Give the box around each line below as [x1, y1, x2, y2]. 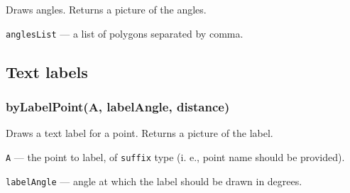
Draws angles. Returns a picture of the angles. [6, 2, 207, 16]
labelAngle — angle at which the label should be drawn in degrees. [6, 173, 302, 188]
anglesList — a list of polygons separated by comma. [6, 26, 244, 40]
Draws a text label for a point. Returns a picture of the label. [6, 126, 273, 140]
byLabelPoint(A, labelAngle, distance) [6, 97, 230, 115]
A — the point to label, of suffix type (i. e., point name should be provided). [6, 149, 345, 164]
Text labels [6, 60, 88, 82]
